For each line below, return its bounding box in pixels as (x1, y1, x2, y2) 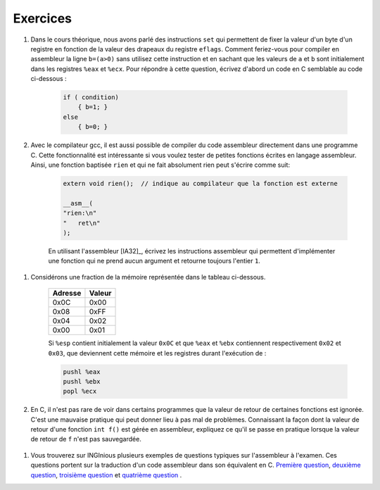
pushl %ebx (63, 377, 101, 385)
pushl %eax (63, 367, 101, 376)
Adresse (52, 289, 82, 299)
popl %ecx (63, 387, 97, 396)
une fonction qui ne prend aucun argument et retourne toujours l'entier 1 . (48, 257, 260, 265)
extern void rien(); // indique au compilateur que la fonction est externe (63, 180, 338, 188)
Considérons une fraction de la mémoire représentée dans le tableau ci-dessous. (30, 272, 266, 281)
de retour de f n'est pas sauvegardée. (30, 435, 142, 444)
